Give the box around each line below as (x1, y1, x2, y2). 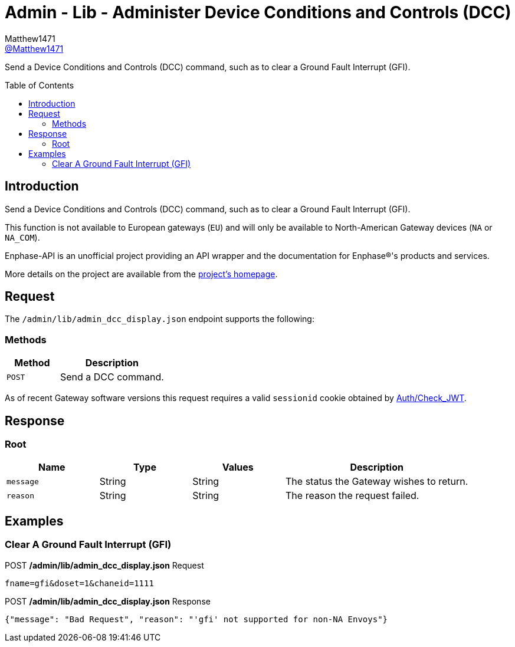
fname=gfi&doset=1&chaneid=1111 (5, 578, 154, 588)
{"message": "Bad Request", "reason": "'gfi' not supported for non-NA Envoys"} (5, 614, 388, 624)
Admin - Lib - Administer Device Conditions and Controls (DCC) (5, 2, 511, 22)
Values (222, 461, 254, 474)
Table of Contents (5, 80, 74, 90)
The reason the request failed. (286, 490, 419, 502)
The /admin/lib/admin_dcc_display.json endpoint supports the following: (5, 314, 314, 324)
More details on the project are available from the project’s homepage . (5, 268, 278, 279)
